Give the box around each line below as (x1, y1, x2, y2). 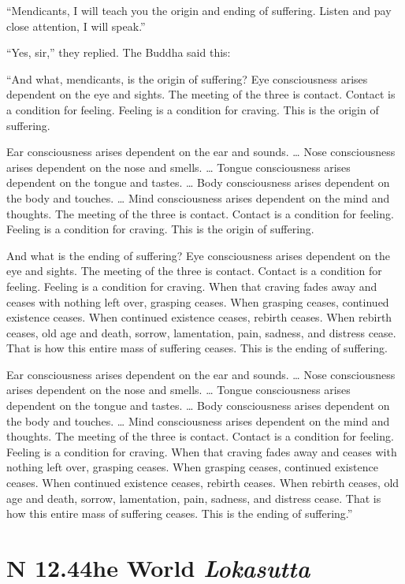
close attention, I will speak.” (6, 17, 146, 34)
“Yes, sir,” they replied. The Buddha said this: (6, 44, 231, 61)
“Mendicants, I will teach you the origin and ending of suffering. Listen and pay (6, 2, 392, 18)
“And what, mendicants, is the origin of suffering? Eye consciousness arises (6, 70, 368, 87)
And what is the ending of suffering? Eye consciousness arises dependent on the (6, 247, 390, 263)
